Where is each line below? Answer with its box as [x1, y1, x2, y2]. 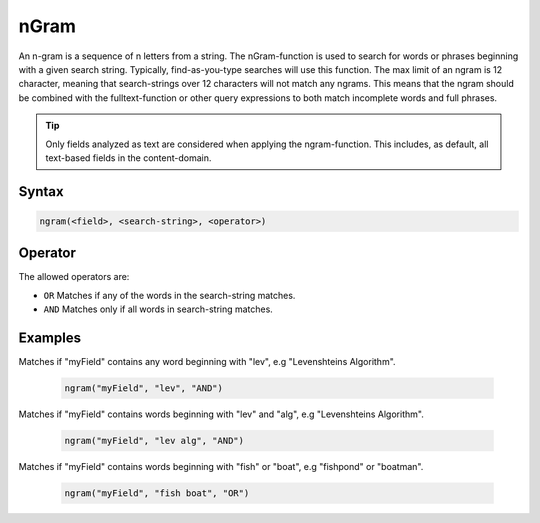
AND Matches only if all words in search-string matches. [43, 303, 274, 315]
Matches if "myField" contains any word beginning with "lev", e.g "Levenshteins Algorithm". [18, 356, 396, 368]
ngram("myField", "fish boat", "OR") [64, 488, 250, 499]
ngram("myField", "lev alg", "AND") [64, 435, 245, 447]
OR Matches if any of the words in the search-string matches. [43, 289, 296, 301]
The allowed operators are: [18, 271, 130, 283]
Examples [18, 329, 82, 346]
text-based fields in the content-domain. [45, 151, 212, 164]
